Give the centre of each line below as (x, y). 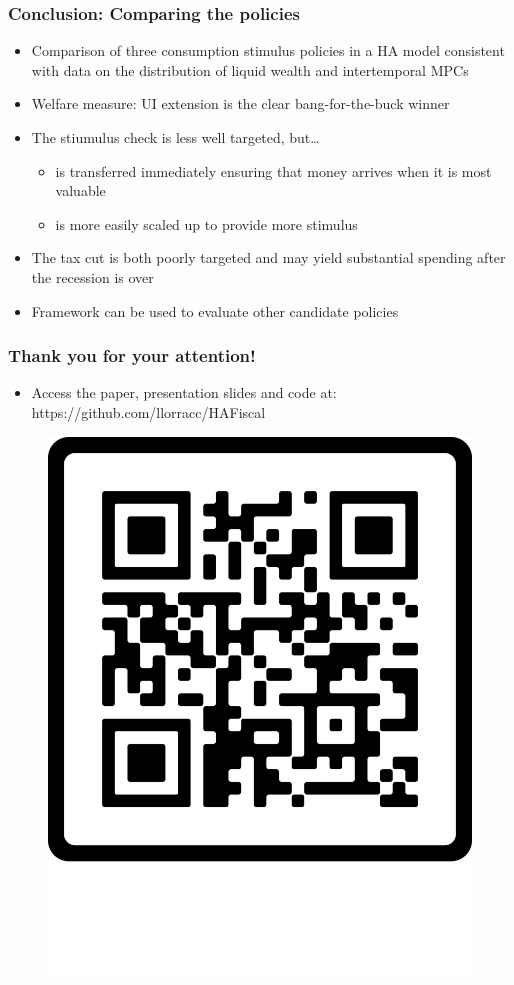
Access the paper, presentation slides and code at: (184, 392)
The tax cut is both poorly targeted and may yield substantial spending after (268, 257)
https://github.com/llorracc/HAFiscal (148, 411)
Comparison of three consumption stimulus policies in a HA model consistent (268, 50)
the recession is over (92, 276)
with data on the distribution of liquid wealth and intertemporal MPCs (250, 69)
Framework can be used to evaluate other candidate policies (215, 310)
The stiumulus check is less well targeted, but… (175, 137)
